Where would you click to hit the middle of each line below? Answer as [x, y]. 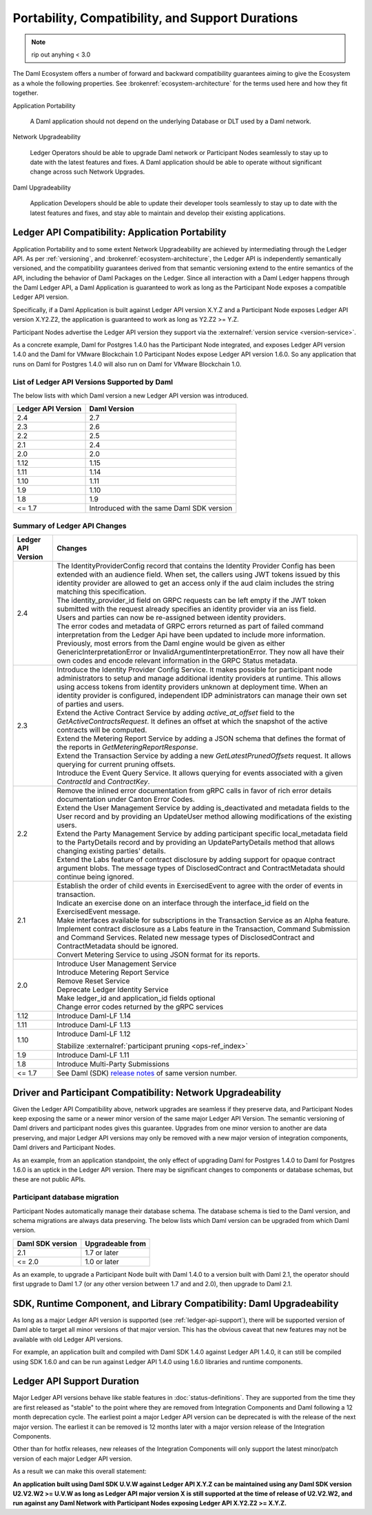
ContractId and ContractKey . [103, 782]
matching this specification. [101, 592]
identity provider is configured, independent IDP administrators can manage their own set [201, 696]
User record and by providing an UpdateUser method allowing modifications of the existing [204, 816]
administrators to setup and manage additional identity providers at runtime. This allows [198, 679]
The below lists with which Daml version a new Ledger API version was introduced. [131, 395]
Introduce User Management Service [116, 964]
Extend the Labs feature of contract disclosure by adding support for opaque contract [196, 860]
